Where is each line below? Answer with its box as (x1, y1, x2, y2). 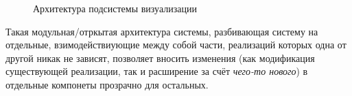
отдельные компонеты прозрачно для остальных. (5, 77, 209, 91)
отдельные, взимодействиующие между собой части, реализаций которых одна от (5, 37, 347, 52)
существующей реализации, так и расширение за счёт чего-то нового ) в (5, 64, 308, 78)
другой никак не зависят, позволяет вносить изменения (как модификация (5, 50, 315, 65)
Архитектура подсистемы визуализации (33, 1, 197, 15)
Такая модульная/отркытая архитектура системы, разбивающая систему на (5, 24, 318, 38)
